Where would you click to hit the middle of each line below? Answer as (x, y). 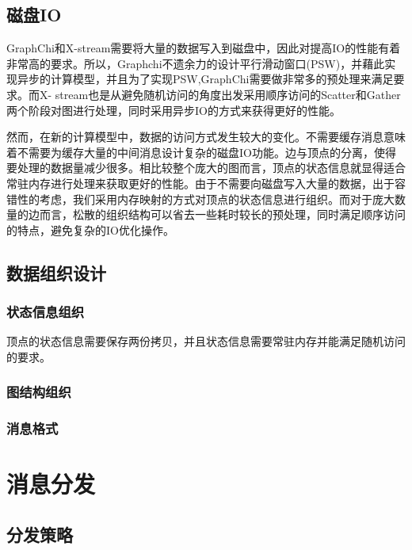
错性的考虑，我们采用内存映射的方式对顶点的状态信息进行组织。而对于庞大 (200, 199)
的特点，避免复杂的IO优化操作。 (90, 229)
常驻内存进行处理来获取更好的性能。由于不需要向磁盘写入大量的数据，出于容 (206, 183)
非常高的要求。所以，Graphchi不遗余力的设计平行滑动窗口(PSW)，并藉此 (196, 63)
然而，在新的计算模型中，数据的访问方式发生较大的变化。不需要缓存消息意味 (206, 137)
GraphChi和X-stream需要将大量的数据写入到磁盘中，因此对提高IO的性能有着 (204, 48)
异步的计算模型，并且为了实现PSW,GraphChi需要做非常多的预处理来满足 (205, 79)
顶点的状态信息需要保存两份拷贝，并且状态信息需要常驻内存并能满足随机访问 (206, 341)
